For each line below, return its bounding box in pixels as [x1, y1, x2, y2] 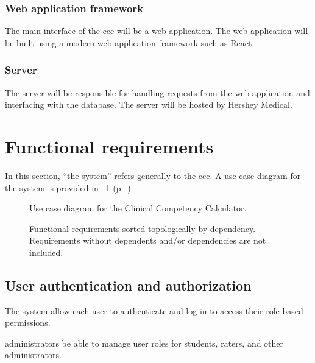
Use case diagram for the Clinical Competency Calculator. [29, 202, 247, 214]
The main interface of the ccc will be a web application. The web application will [5, 24, 308, 37]
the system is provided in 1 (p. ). [5, 181, 133, 194]
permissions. [5, 316, 51, 329]
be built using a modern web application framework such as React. [5, 36, 255, 49]
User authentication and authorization [5, 275, 252, 294]
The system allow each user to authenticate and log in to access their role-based [5, 304, 303, 317]
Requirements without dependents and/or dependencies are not [29, 234, 266, 247]
